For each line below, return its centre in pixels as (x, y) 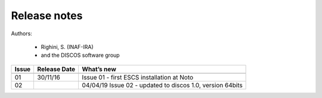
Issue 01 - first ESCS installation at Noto (138, 77)
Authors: (21, 33)
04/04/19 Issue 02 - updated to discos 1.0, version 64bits (162, 85)
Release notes (47, 16)
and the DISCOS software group (80, 55)
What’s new (99, 69)
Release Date (56, 69)
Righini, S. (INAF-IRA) (67, 47)
